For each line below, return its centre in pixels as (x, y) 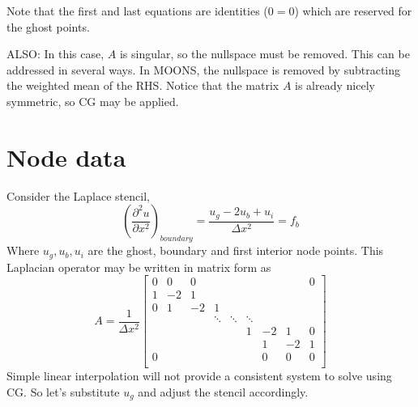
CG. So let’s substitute (63, 391)
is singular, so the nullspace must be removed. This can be (264, 54)
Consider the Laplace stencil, (78, 195)
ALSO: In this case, (55, 54)
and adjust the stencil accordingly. (223, 391)
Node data (66, 157)
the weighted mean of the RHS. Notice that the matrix (143, 85)
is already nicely (335, 85)
